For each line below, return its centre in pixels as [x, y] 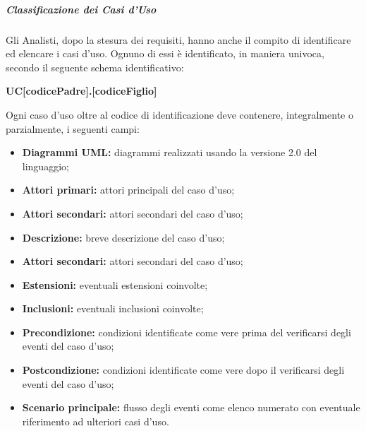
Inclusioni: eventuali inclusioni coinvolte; [113, 308]
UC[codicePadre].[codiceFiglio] [81, 91]
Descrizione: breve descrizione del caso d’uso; [123, 237]
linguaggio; [45, 166]
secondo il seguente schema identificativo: [95, 67]
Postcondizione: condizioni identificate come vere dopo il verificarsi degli [183, 370]
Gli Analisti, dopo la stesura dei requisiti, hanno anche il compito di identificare [178, 39]
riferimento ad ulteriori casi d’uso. [96, 421]
